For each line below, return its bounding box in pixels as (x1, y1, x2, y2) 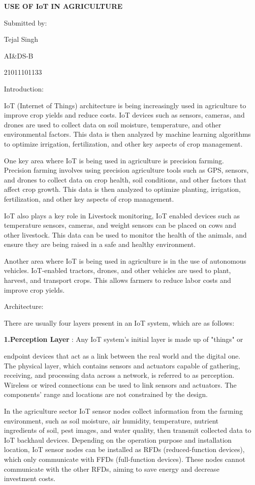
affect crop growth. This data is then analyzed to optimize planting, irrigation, (4, 184, 241, 194)
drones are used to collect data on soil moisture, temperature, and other (4, 119, 222, 129)
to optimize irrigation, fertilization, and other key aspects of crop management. (4, 138, 243, 149)
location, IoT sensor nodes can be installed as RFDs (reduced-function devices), (4, 444, 245, 455)
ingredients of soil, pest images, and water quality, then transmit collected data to (4, 425, 252, 435)
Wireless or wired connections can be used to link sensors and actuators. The (4, 379, 237, 390)
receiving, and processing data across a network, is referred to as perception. (4, 370, 234, 380)
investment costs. (4, 473, 56, 484)
